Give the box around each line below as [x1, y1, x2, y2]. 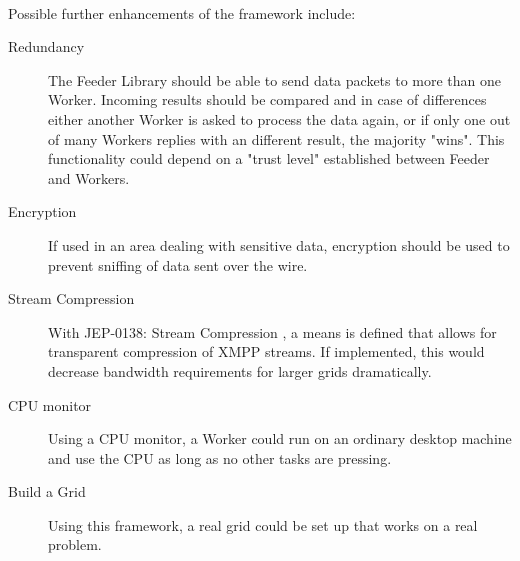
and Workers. [48, 167, 130, 188]
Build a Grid [8, 481, 86, 502]
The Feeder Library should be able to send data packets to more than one [48, 69, 502, 90]
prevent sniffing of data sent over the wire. [48, 254, 308, 275]
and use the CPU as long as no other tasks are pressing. [48, 447, 392, 468]
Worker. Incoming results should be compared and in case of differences [48, 89, 487, 110]
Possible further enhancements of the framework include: [8, 2, 356, 23]
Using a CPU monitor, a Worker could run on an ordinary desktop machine [48, 428, 512, 449]
